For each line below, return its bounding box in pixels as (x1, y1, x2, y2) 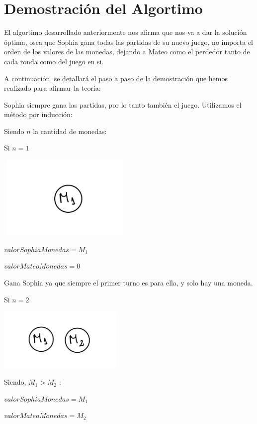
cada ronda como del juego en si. (4, 56, 104, 66)
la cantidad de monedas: (33, 126, 107, 136)
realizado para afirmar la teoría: (4, 83, 101, 93)
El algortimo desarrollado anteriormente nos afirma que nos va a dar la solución (4, 27, 247, 37)
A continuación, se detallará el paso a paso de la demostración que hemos (4, 73, 228, 83)
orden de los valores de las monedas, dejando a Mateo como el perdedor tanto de (4, 46, 250, 57)
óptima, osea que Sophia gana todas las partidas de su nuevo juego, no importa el (4, 36, 253, 47)
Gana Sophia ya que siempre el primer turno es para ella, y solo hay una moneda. (4, 278, 253, 288)
